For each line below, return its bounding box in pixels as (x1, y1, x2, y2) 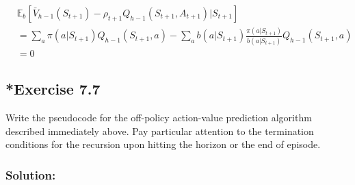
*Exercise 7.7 (5, 78, 101, 99)
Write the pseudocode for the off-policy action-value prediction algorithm (5, 110, 312, 124)
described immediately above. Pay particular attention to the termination (5, 123, 314, 138)
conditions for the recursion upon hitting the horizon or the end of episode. (5, 137, 321, 151)
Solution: (5, 166, 56, 183)
